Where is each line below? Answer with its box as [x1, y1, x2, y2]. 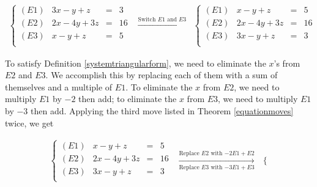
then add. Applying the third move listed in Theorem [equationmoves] [31, 105, 294, 117]
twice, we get [5, 116, 54, 129]
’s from [274, 56, 300, 69]
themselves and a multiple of [5, 80, 113, 93]
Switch [138, 16, 156, 23]
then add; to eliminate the [78, 92, 177, 105]
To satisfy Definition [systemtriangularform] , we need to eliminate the [5, 56, 266, 69]
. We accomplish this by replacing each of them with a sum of [45, 68, 278, 81]
